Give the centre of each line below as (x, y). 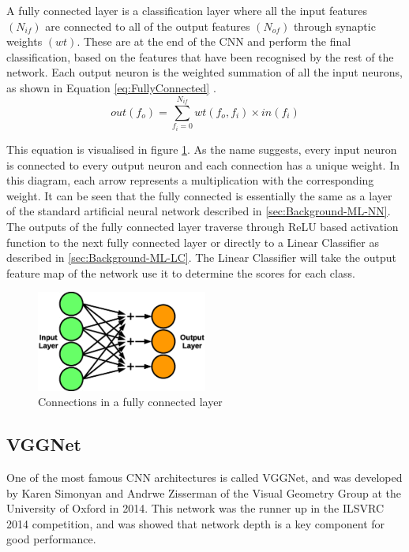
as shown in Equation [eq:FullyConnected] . (111, 87)
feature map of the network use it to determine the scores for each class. (181, 272)
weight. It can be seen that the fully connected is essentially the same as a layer (199, 195)
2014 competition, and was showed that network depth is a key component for (196, 523)
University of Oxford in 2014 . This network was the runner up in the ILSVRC (195, 508)
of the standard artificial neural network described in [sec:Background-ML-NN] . (199, 211)
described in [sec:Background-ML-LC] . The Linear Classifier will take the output (201, 257)
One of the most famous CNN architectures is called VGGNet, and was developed (204, 477)
